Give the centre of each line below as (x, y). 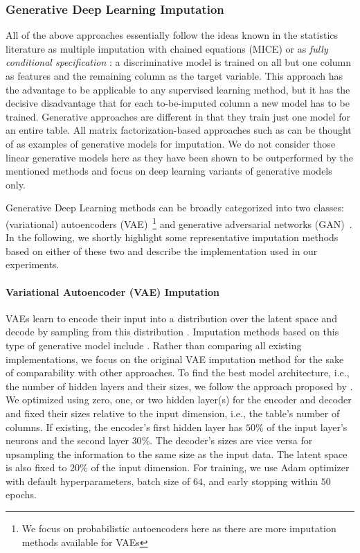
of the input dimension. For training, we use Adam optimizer (220, 467)
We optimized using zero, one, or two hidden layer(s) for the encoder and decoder (179, 400)
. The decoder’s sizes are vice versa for (231, 440)
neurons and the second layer (67, 440)
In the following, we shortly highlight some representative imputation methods (172, 237)
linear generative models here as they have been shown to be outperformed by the (180, 157)
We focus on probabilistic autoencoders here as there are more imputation (179, 528)
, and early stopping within (260, 481)
